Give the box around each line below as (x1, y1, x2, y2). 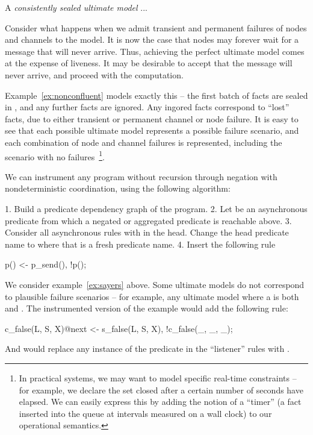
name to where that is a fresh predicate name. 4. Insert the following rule (5, 237, 276, 250)
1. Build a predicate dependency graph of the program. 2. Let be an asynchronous (5, 202, 308, 214)
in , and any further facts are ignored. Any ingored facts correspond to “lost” (5, 101, 290, 113)
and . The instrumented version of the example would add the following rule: (5, 302, 288, 315)
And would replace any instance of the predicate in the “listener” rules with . (5, 342, 290, 355)
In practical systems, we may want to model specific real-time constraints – (19, 371, 297, 384)
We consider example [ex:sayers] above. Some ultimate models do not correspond (5, 278, 305, 290)
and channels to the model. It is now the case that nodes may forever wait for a (5, 33, 299, 46)
